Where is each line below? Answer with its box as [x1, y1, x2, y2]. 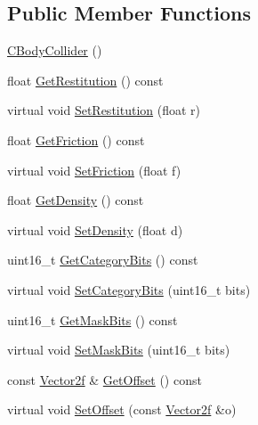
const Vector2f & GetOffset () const [7, 370, 202, 388]
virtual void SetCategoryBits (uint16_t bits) [7, 280, 251, 298]
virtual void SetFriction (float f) [7, 160, 181, 179]
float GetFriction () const [7, 130, 145, 149]
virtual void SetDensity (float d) [7, 220, 183, 239]
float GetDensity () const [7, 191, 144, 209]
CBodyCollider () [7, 41, 102, 60]
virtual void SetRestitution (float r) [7, 101, 201, 119]
